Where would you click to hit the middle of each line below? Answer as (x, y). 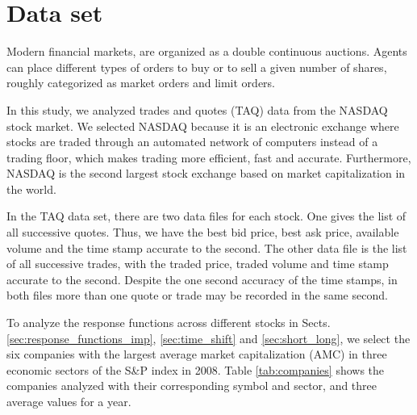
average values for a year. (69, 401)
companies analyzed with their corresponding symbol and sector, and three (192, 386)
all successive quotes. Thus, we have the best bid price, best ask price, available (203, 232)
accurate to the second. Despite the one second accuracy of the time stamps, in (202, 279)
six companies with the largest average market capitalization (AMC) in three (197, 354)
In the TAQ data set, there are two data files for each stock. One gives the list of (206, 216)
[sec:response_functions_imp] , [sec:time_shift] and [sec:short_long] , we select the (208, 338)
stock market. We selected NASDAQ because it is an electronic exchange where (203, 126)
